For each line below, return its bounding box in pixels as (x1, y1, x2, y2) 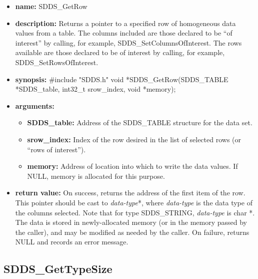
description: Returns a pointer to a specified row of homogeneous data (15, 18, 236, 28)
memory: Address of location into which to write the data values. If (27, 161, 238, 171)
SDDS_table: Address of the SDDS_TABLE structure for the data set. (27, 117, 252, 128)
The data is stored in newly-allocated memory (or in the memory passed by (15, 217, 247, 227)
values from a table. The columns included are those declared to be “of (15, 28, 232, 38)
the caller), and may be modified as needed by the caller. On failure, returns (15, 226, 249, 237)
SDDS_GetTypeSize (3, 261, 112, 276)
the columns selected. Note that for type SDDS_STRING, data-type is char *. (15, 207, 255, 217)
